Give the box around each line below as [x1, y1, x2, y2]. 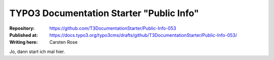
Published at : [9, 32, 38, 38]
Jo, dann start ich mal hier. [9, 48, 65, 54]
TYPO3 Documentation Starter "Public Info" [9, 8, 199, 19]
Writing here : [9, 39, 38, 45]
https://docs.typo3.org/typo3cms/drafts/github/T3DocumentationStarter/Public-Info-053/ [49, 32, 237, 38]
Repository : [9, 25, 35, 31]
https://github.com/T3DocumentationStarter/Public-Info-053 [49, 25, 177, 31]
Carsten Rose [49, 39, 78, 45]
